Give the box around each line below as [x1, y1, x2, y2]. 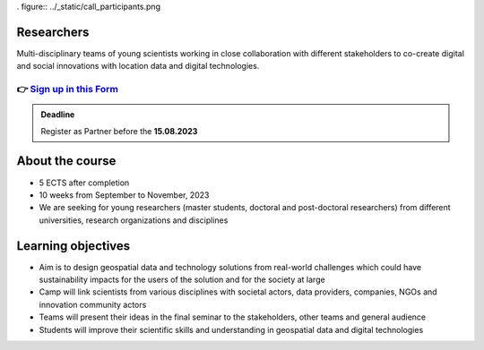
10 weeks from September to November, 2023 [39, 189, 210, 201]
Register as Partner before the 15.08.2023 [40, 125, 198, 136]
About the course [16, 153, 117, 169]
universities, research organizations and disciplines [39, 215, 229, 226]
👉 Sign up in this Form [16, 83, 118, 96]
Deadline [40, 109, 75, 120]
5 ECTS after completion [39, 177, 130, 188]
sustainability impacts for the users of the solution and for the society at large [39, 274, 326, 286]
